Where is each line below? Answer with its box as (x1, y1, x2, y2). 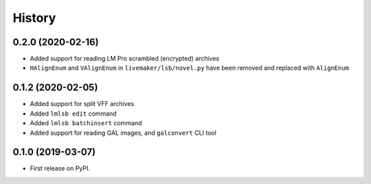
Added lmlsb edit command (30, 109, 117, 118)
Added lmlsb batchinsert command (30, 119, 142, 127)
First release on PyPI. (30, 164, 91, 172)
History (12, 10, 56, 25)
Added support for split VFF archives (30, 100, 135, 108)
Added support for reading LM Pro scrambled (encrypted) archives (30, 55, 220, 63)
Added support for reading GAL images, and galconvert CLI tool (30, 129, 216, 137)
